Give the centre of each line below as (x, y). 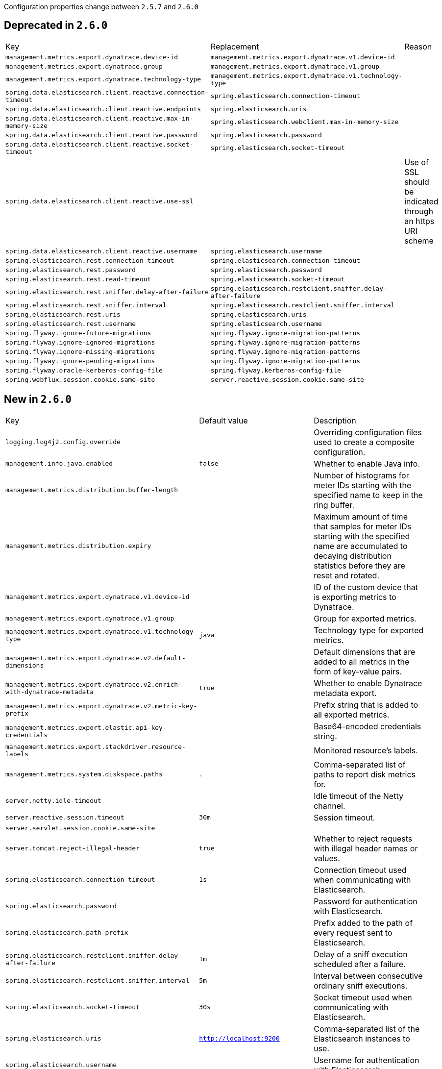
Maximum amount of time (361, 516)
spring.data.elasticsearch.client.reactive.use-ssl (99, 201)
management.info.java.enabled (59, 464)
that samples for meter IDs (363, 526)
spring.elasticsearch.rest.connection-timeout (90, 260)
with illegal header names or (366, 848)
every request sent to (353, 932)
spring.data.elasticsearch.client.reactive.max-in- (99, 118)
